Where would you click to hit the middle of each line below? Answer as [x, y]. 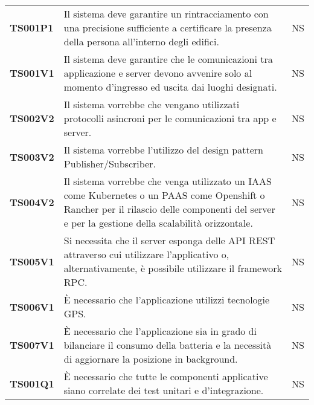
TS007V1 [32, 345]
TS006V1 [32, 306]
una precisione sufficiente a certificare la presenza [168, 28]
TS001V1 [32, 73]
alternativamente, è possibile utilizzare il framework [173, 268]
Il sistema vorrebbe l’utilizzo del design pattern [163, 150]
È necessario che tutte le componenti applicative [166, 376]
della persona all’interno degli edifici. [141, 41]
